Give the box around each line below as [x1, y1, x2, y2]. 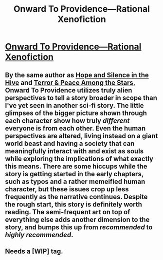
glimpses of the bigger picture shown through [5, 109, 147, 117]
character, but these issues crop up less [5, 185, 129, 193]
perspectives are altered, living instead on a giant [5, 131, 158, 140]
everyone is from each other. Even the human [5, 124, 146, 132]
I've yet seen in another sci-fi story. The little [5, 101, 145, 110]
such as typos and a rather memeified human [5, 177, 145, 186]
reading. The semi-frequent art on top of [5, 208, 130, 216]
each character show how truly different [5, 116, 130, 125]
